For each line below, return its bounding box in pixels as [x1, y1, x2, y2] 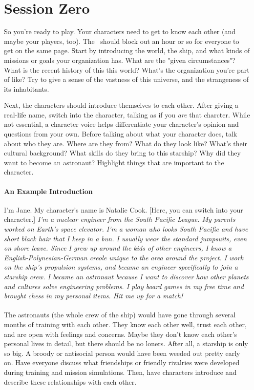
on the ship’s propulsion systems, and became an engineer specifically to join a [4, 262, 238, 272]
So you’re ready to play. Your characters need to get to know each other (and [4, 26, 235, 37]
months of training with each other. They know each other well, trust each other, [4, 319, 247, 329]
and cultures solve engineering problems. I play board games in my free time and [4, 281, 244, 291]
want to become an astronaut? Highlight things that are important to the [4, 157, 224, 167]
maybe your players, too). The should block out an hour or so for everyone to [4, 36, 239, 46]
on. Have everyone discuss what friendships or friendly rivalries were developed [4, 357, 240, 368]
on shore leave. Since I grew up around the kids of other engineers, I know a [4, 243, 232, 253]
